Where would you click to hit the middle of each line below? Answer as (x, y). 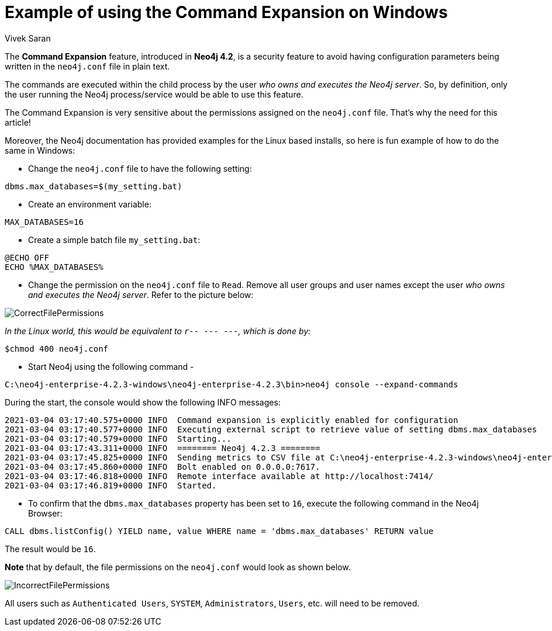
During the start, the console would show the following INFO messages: (143, 402)
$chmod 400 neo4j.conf (57, 349)
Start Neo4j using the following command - (111, 366)
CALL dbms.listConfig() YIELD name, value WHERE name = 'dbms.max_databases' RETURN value (219, 531)
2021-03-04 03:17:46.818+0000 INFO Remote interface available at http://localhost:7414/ (219, 476)
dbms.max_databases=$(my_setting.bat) (94, 186)
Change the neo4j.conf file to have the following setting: (140, 168)
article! (18, 122)
